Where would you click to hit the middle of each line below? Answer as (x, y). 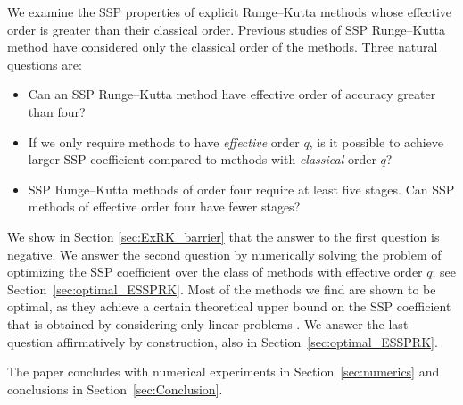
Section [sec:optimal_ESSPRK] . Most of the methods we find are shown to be (222, 289)
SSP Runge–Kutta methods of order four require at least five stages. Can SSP (241, 189)
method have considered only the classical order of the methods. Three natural (223, 47)
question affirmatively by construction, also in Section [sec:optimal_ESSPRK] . (223, 341)
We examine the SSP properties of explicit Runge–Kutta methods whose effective (230, 12)
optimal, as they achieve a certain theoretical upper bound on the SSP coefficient (229, 306)
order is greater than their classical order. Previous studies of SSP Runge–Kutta (226, 29)
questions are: (45, 64)
